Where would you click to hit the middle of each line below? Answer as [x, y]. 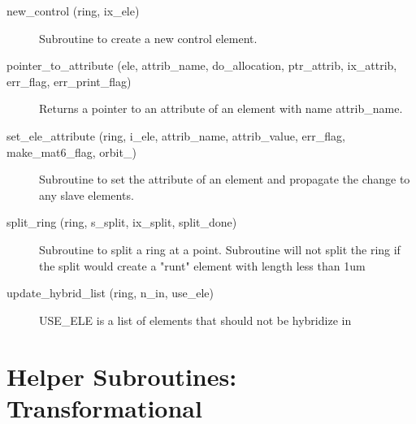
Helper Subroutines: [122, 376]
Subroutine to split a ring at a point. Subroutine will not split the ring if [220, 249]
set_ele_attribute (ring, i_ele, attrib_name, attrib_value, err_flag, [176, 135]
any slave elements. [87, 195]
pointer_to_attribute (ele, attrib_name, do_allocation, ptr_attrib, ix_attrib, [202, 65]
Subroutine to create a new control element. [148, 38]
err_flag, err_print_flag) [69, 81]
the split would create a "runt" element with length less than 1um [202, 265]
